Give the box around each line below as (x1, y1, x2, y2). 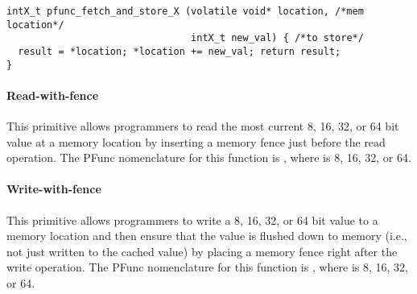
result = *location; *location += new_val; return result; (18, 45, 341, 57)
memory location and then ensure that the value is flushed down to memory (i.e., (6, 227, 407, 244)
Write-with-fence (6, 180, 101, 197)
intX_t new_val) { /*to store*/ (191, 32, 364, 44)
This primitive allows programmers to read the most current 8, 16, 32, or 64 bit (6, 118, 399, 135)
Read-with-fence (6, 86, 99, 103)
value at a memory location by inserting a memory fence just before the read (6, 133, 386, 150)
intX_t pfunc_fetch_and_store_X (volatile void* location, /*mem (6, 6, 364, 17)
